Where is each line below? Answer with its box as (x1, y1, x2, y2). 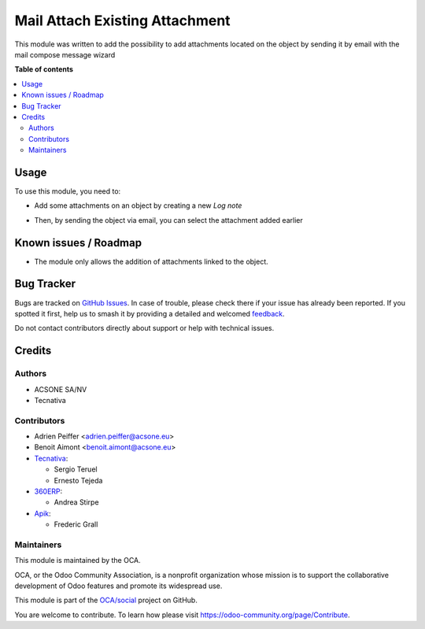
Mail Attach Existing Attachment (14, 12, 231, 29)
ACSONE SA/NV (34, 384, 87, 394)
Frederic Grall (54, 520, 98, 529)
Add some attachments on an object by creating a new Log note (34, 201, 242, 210)
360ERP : (34, 487, 63, 496)
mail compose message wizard (14, 50, 116, 59)
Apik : (34, 509, 51, 518)
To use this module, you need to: (14, 186, 121, 196)
